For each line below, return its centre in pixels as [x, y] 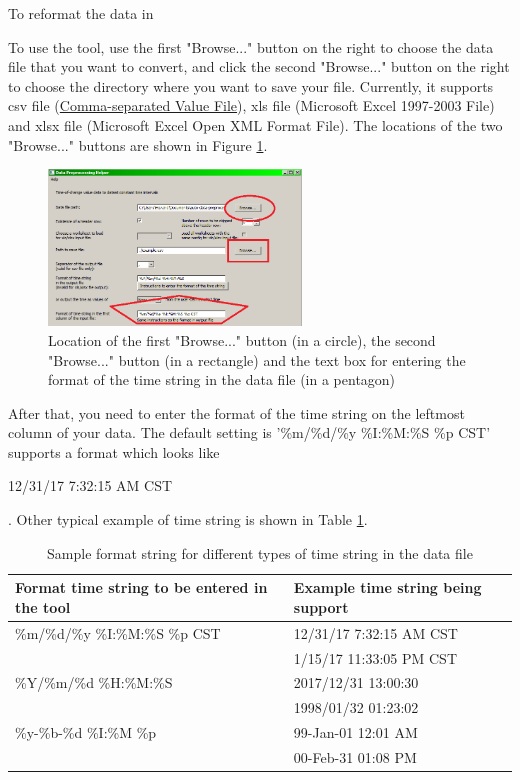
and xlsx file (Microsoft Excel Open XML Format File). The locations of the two [255, 124]
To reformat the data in [81, 13]
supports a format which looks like [114, 451]
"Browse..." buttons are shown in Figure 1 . [138, 144]
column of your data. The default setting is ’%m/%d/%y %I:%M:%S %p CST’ [249, 432]
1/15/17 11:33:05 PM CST [375, 657]
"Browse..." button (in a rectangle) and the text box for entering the [257, 359]
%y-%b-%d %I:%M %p [86, 732]
